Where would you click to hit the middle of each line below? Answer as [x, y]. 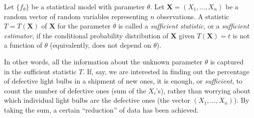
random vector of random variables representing [76, 16]
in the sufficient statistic [40, 71]
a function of [23, 45]
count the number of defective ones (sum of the [75, 90]
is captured [227, 61]
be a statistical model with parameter [88, 6]
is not [241, 35]
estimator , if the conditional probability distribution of [86, 35]
